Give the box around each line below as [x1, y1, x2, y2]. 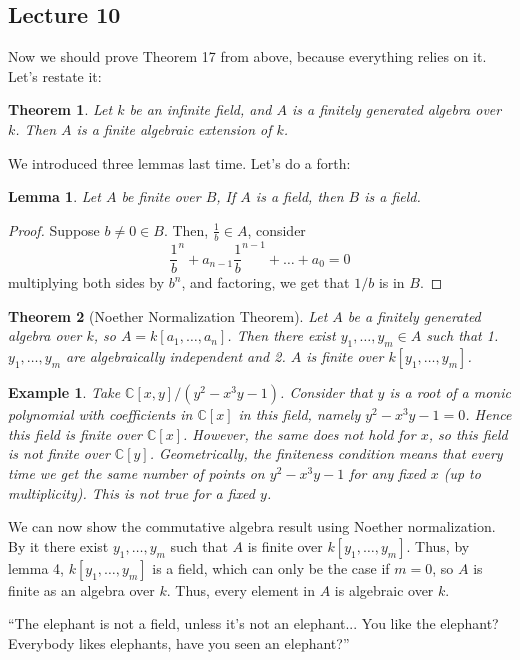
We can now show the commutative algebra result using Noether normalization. [8, 516, 496, 537]
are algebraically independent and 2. [66, 346, 286, 367]
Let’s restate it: [8, 65, 102, 86]
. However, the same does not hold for [183, 423, 416, 444]
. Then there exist [227, 325, 336, 346]
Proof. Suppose [8, 219, 100, 240]
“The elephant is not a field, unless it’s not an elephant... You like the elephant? [8, 613, 499, 634]
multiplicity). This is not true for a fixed [8, 482, 256, 503]
